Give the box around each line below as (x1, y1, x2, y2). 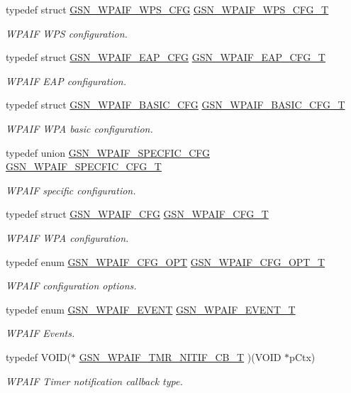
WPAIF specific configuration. (6, 182, 136, 197)
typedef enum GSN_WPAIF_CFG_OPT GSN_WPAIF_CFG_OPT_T (6, 254, 325, 269)
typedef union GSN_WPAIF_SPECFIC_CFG (6, 145, 211, 160)
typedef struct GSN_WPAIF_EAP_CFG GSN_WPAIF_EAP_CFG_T (6, 50, 325, 65)
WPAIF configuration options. (6, 278, 137, 293)
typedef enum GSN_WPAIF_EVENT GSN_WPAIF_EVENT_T (6, 301, 296, 316)
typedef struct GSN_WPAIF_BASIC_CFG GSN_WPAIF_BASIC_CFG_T (6, 97, 345, 112)
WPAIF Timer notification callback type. (6, 373, 183, 388)
